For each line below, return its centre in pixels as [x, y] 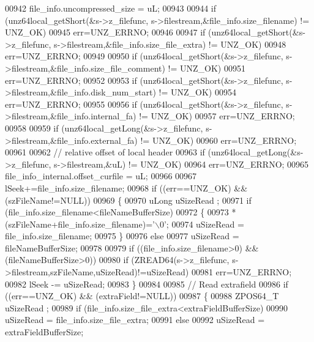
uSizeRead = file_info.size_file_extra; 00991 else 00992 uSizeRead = [135, 320]
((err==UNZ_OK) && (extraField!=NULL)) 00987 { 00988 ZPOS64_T [142, 296]
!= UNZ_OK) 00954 [197, 92]
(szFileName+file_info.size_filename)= [79, 224]
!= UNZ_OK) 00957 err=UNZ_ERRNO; [217, 116]
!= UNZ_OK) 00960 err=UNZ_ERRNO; [219, 140]
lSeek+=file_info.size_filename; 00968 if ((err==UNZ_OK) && [126, 188]
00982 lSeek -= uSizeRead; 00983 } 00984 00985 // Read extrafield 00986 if [147, 284]
